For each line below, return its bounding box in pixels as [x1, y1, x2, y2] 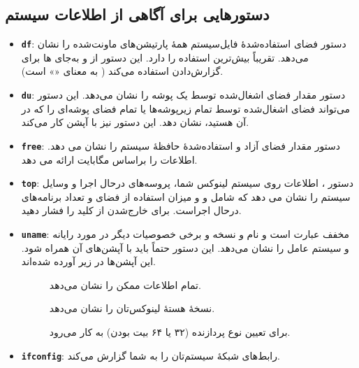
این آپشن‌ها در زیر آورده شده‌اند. [21, 254, 156, 269]
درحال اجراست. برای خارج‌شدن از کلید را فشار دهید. [21, 203, 242, 218]
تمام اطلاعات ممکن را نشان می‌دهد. [49, 277, 201, 292]
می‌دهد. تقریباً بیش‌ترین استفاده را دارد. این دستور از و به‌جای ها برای [21, 50, 309, 64]
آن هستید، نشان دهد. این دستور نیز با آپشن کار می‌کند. [21, 115, 249, 129]
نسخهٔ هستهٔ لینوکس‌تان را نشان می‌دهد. [49, 301, 215, 316]
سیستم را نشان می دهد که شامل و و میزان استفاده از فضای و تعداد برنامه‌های [21, 189, 351, 204]
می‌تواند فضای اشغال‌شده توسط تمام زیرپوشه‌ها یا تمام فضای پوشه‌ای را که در [21, 101, 351, 115]
